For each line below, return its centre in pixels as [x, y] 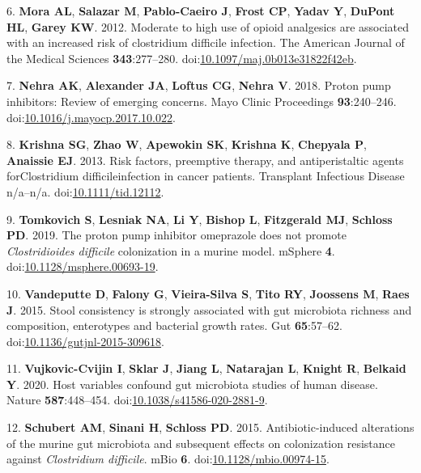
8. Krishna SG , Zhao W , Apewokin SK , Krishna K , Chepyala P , [187, 144]
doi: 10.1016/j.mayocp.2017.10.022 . [91, 117]
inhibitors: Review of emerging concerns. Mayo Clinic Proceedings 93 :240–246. [202, 101]
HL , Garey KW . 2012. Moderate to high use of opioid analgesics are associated [208, 26]
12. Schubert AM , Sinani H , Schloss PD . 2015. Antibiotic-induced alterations [210, 427]
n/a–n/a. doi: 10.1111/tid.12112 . [85, 191]
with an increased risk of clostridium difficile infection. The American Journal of [206, 42]
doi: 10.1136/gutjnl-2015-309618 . [85, 341]
